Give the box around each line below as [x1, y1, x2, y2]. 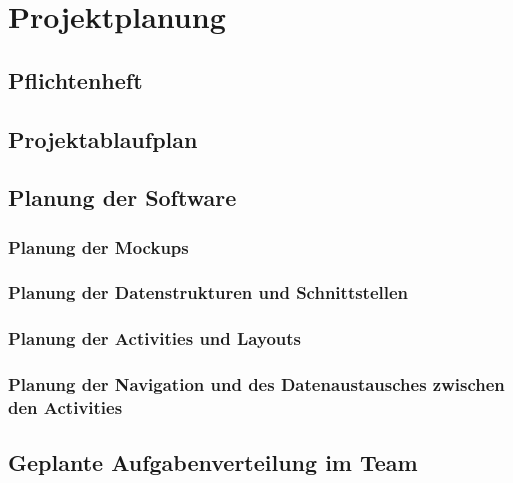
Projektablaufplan [8, 123, 198, 154]
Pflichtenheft [8, 64, 143, 95]
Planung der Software [8, 182, 237, 213]
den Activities [8, 395, 123, 420]
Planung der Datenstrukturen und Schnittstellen [8, 280, 409, 305]
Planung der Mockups [8, 234, 189, 259]
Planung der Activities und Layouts [8, 326, 301, 351]
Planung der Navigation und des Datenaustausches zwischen [8, 372, 505, 397]
